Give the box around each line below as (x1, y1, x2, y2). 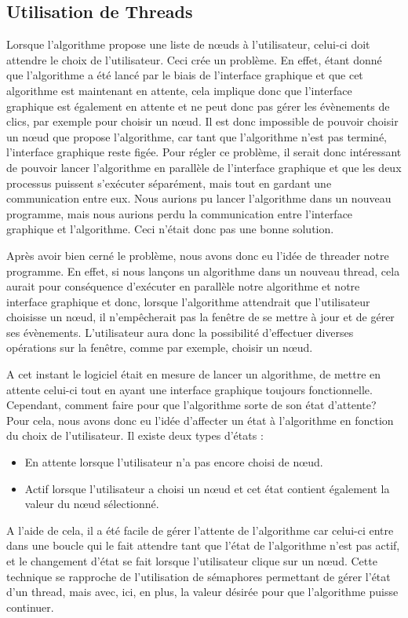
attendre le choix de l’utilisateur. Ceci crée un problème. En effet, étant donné (6, 51, 382, 68)
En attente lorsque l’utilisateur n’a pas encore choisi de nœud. (24, 454, 323, 470)
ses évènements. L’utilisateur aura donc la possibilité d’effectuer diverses (6, 324, 354, 340)
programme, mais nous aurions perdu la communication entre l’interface (6, 205, 353, 221)
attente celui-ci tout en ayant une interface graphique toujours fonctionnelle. (6, 381, 373, 397)
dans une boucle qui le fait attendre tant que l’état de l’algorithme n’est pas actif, (6, 537, 400, 554)
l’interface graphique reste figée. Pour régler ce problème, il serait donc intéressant (6, 144, 402, 160)
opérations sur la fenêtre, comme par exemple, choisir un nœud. (6, 339, 313, 356)
